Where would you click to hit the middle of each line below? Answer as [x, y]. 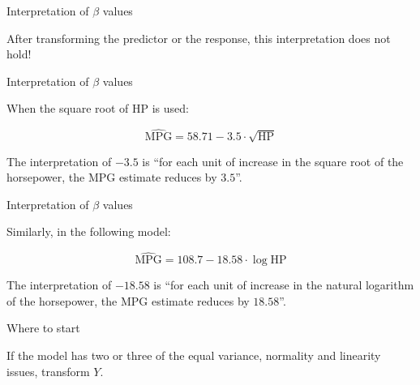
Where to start [43, 328]
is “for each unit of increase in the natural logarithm [284, 285]
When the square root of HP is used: [98, 108]
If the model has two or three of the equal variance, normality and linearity [194, 355]
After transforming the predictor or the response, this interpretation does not [199, 38]
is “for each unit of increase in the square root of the [273, 161]
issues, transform [48, 371]
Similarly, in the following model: [89, 231]
